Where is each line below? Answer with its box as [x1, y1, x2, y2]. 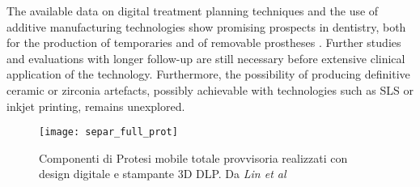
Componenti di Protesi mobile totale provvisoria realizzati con [39, 149, 348, 166]
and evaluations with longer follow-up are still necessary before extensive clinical [6, 49, 405, 66]
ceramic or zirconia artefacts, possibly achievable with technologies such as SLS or [6, 81, 414, 98]
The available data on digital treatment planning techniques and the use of [6, 2, 379, 19]
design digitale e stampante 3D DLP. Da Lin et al [39, 165, 286, 182]
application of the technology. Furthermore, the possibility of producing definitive [6, 66, 410, 83]
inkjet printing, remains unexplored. [6, 97, 185, 114]
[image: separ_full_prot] [39, 126, 178, 138]
